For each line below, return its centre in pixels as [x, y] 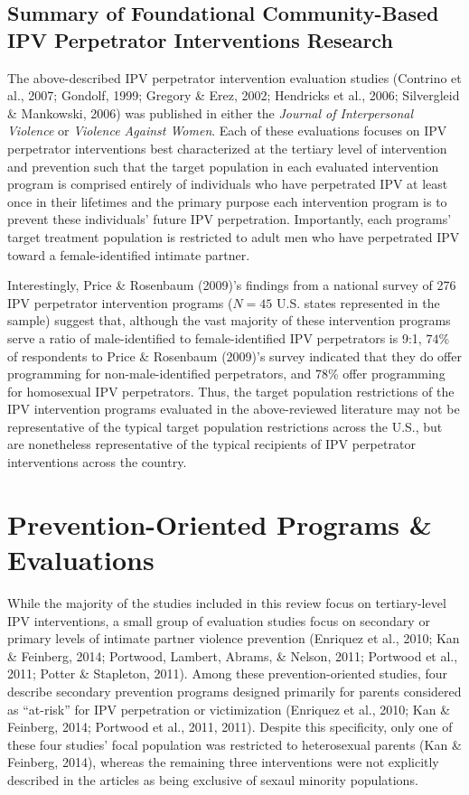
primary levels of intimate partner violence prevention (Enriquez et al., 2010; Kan [234, 638]
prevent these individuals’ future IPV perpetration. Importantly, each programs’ [230, 219]
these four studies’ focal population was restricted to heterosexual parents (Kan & [234, 744]
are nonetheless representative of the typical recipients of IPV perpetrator [211, 444]
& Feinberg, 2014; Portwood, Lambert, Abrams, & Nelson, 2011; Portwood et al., [233, 655]
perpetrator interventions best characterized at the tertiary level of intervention [227, 148]
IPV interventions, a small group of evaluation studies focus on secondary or [219, 620]
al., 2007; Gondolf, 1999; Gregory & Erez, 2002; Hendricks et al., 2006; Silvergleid [234, 95]
